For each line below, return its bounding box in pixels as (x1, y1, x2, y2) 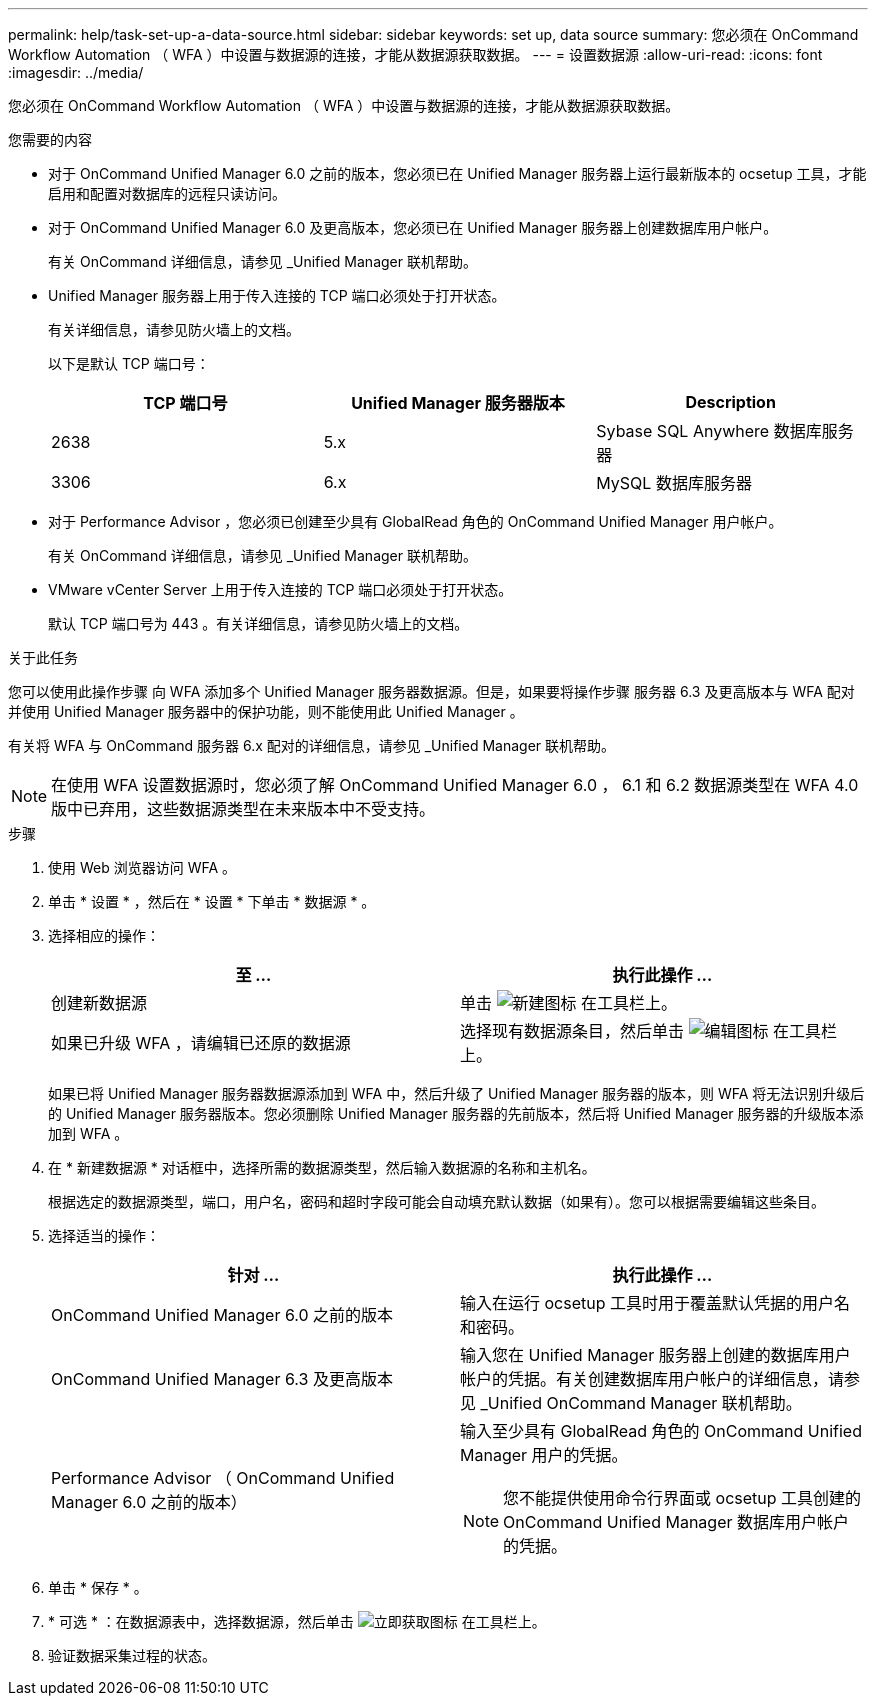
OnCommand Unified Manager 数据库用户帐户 (503, 1512, 849, 1532)
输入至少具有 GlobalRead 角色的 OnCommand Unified (460, 1421, 862, 1441)
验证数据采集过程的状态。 (48, 1647, 216, 1664)
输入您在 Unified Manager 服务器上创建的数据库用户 (460, 1345, 851, 1365)
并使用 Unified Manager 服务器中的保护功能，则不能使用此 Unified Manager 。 (8, 703, 524, 720)
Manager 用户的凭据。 (460, 1445, 628, 1465)
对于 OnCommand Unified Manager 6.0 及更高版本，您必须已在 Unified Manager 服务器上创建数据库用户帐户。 (48, 219, 778, 236)
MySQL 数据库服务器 (596, 473, 752, 493)
